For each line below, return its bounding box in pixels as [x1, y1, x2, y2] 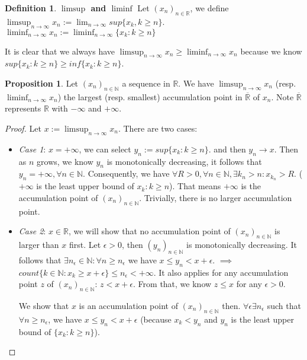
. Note [271, 90, 294, 103]
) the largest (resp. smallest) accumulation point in [57, 90, 243, 103]
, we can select [79, 142, 131, 155]
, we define [190, 2, 229, 14]
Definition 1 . [5, 2, 57, 14]
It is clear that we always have [5, 44, 115, 57]
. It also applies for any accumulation [153, 266, 289, 278]
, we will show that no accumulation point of [68, 225, 231, 237]
